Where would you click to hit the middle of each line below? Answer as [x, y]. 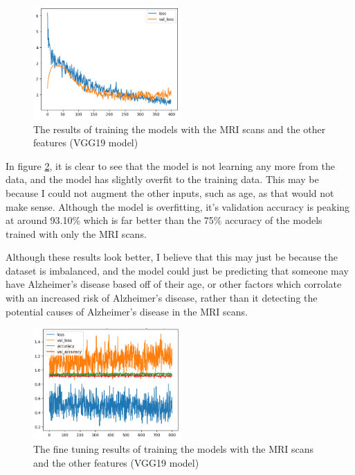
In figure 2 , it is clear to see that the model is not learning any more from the [171, 165]
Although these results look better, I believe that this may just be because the [172, 257]
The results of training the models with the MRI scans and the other [180, 129]
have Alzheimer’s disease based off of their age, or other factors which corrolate [174, 284]
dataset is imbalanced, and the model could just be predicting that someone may [177, 270]
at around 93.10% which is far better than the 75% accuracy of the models [164, 220]
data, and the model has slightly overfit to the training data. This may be [162, 179]
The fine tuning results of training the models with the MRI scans [174, 449]
